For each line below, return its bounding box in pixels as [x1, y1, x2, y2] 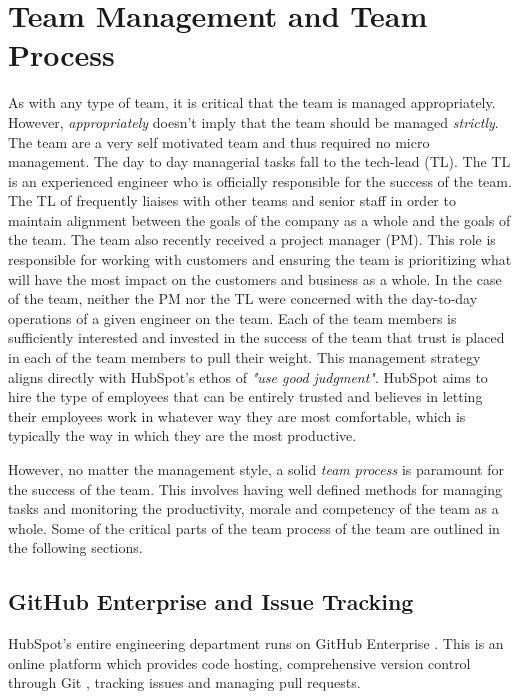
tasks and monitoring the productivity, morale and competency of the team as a [8, 498, 499, 519]
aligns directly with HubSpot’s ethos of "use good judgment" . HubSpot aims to [8, 366, 488, 387]
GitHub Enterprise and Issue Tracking [8, 586, 414, 617]
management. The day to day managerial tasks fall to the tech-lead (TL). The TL [8, 151, 511, 172]
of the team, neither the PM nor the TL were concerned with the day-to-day [8, 288, 478, 309]
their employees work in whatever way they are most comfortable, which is [8, 405, 466, 426]
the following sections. [8, 537, 143, 558]
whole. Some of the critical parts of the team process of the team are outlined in [8, 517, 500, 538]
